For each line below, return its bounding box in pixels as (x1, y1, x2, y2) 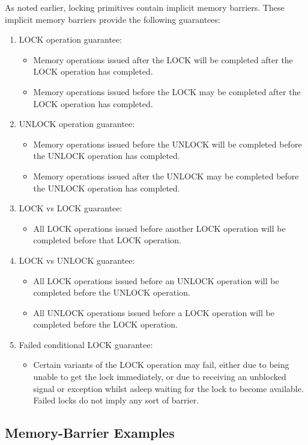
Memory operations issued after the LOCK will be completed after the (33, 53, 293, 66)
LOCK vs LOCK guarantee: (19, 202, 122, 214)
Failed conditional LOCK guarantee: (19, 338, 153, 350)
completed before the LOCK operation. (33, 318, 178, 331)
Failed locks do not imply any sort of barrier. (33, 394, 199, 406)
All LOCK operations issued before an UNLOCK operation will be (33, 274, 279, 287)
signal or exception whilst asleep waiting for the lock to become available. (33, 382, 304, 394)
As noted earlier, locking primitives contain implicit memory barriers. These (5, 1, 285, 13)
